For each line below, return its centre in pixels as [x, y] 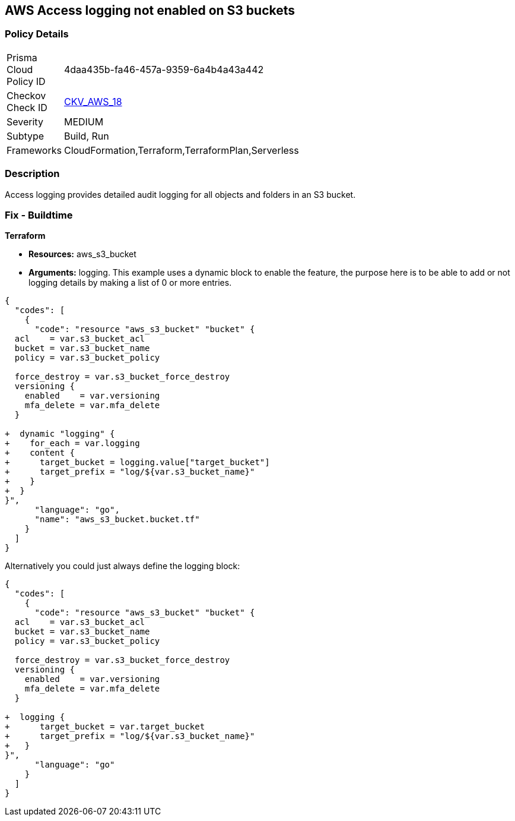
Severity [25, 121]
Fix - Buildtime [39, 215]
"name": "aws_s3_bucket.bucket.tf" [117, 520]
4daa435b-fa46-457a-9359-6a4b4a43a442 [164, 69]
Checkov [26, 95]
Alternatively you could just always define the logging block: [123, 566]
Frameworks [34, 150]
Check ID [27, 107]
